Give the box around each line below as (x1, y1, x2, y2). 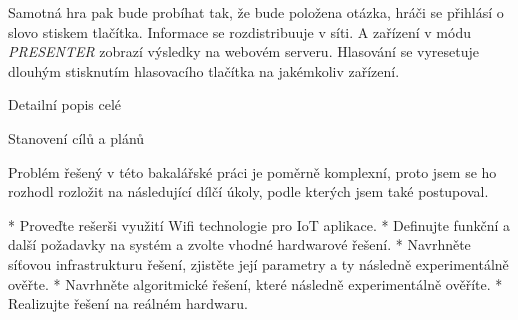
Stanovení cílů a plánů (8, 127, 145, 148)
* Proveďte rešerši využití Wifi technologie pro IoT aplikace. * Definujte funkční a (8, 214, 510, 235)
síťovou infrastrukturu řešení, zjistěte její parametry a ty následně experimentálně (8, 253, 509, 274)
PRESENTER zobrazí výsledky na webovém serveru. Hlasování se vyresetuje (8, 41, 480, 62)
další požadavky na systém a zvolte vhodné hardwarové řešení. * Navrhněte (8, 234, 471, 255)
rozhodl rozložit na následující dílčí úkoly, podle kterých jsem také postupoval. (8, 181, 489, 202)
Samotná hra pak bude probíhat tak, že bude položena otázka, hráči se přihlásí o (8, 2, 504, 22)
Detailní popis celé (8, 94, 122, 115)
